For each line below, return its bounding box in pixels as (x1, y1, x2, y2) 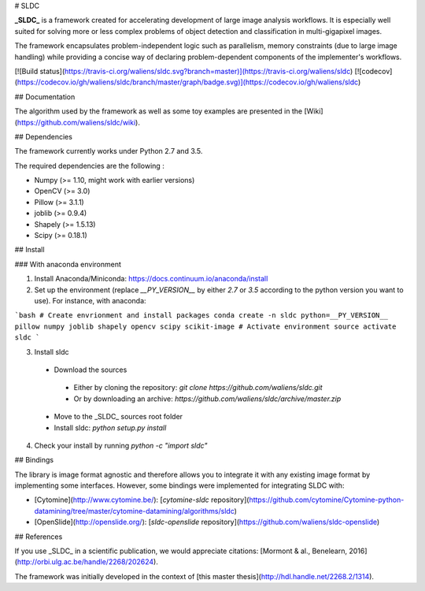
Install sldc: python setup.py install (54, 422, 167, 433)
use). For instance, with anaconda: (34, 295, 146, 305)
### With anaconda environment (14, 259, 122, 269)
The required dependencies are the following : (14, 161, 164, 170)
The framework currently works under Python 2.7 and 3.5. (14, 147, 203, 156)
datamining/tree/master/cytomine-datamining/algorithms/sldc (34, 506, 235, 515)
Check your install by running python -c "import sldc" (34, 440, 208, 450)
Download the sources (54, 365, 128, 374)
